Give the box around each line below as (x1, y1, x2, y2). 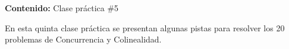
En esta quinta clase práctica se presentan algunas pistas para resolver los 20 (5, 21, 285, 34)
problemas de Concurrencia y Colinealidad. (5, 33, 162, 45)
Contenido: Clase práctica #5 (5, 2, 119, 14)
